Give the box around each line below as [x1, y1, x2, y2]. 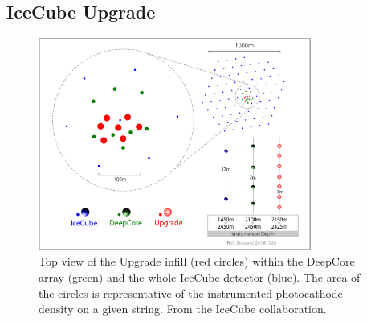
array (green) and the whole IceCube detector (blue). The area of [39, 268, 361, 285]
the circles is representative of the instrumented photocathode [39, 284, 343, 301]
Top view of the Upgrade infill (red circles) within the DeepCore [39, 253, 355, 270]
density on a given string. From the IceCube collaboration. [39, 300, 327, 317]
